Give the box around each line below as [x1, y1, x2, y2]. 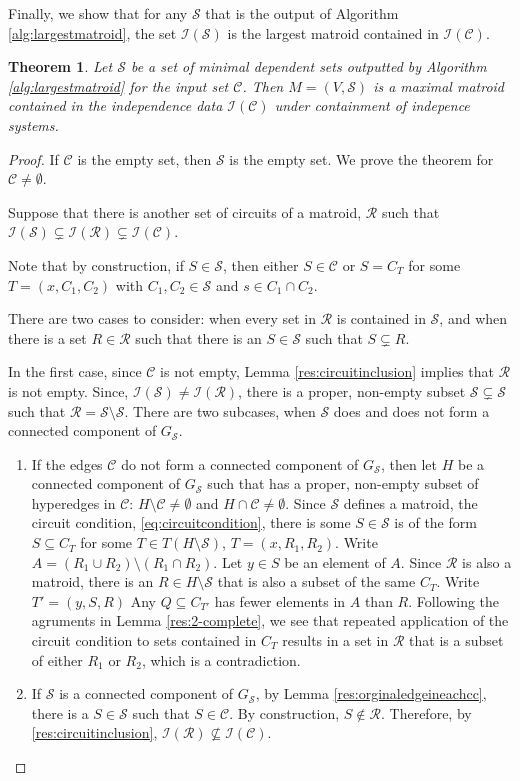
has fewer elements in [214, 590, 346, 611]
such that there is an [135, 327, 262, 348]
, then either [223, 254, 299, 275]
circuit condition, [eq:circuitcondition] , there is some [31, 512, 351, 533]
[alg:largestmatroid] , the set [8, 22, 177, 43]
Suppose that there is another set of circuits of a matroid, [8, 201, 362, 222]
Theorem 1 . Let [8, 56, 113, 77]
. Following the [408, 590, 500, 611]
